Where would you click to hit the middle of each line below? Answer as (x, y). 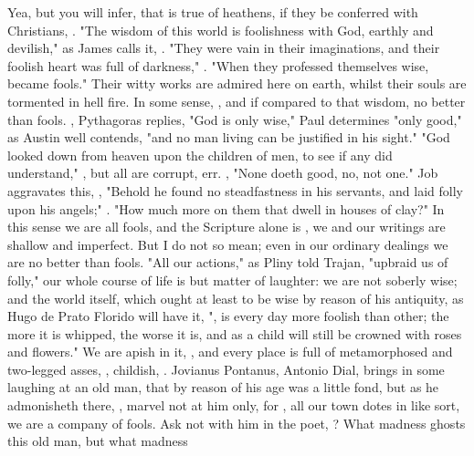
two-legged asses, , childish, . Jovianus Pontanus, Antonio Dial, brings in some (226, 369)
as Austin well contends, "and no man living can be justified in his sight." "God (229, 137)
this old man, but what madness (98, 441)
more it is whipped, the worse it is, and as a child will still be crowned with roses (235, 333)
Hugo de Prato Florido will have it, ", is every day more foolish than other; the (228, 316)
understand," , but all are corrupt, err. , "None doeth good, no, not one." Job (223, 173)
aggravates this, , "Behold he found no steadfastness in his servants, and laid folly (235, 190)
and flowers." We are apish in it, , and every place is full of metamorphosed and (230, 352)
